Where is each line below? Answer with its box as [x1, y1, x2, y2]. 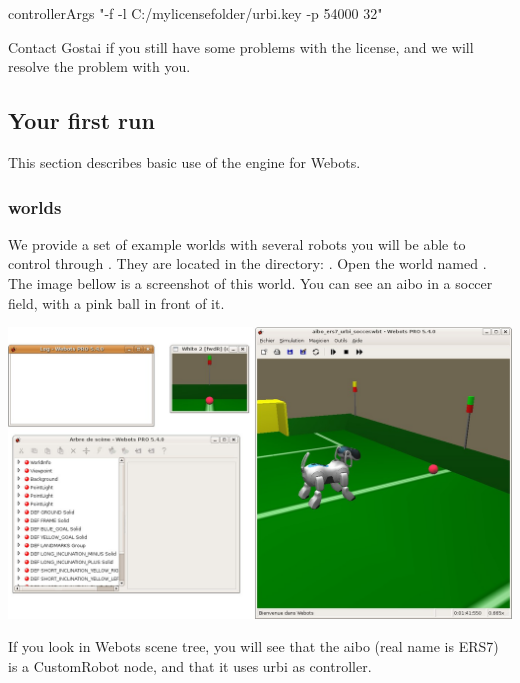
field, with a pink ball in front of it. [8, 292, 225, 313]
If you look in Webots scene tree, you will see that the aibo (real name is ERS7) [8, 636, 499, 657]
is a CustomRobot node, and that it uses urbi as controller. [8, 655, 372, 676]
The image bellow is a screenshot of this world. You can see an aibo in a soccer [8, 272, 493, 293]
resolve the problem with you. [8, 56, 191, 77]
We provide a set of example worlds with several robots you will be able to [8, 233, 466, 254]
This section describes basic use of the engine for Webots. [8, 151, 361, 172]
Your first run [8, 105, 155, 136]
